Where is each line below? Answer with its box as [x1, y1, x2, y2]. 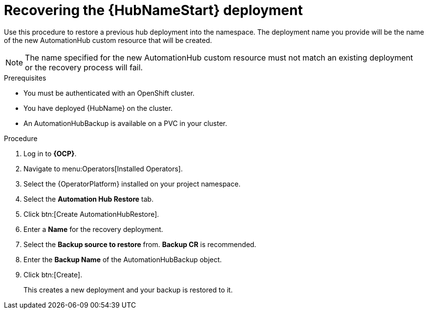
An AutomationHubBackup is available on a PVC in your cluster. [23, 119, 227, 127]
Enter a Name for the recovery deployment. [23, 225, 163, 233]
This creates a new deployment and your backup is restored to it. [23, 285, 233, 294]
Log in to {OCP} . [23, 149, 77, 158]
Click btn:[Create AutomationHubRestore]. [23, 209, 159, 218]
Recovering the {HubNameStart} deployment [4, 2, 303, 19]
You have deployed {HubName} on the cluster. [23, 104, 173, 112]
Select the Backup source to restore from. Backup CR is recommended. [23, 240, 257, 249]
